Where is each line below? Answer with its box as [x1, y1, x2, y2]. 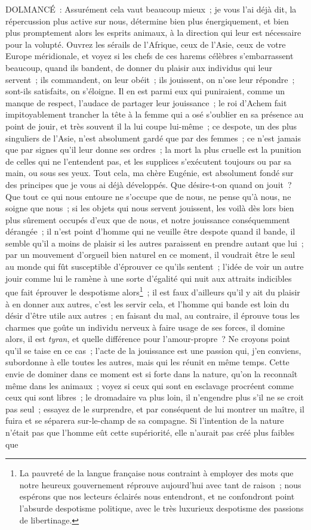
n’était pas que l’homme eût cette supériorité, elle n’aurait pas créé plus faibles [5, 426, 294, 439]
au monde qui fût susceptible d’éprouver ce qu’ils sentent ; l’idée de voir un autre [5, 260, 304, 273]
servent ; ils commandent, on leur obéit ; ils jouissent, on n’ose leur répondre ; [5, 73, 295, 85]
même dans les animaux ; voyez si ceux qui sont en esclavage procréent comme [5, 379, 294, 392]
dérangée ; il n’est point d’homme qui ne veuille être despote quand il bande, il [5, 225, 295, 238]
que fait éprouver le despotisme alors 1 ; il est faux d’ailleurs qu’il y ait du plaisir [5, 284, 300, 298]
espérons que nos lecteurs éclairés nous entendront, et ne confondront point [19, 490, 295, 503]
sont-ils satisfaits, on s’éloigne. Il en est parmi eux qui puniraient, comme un [5, 85, 285, 97]
